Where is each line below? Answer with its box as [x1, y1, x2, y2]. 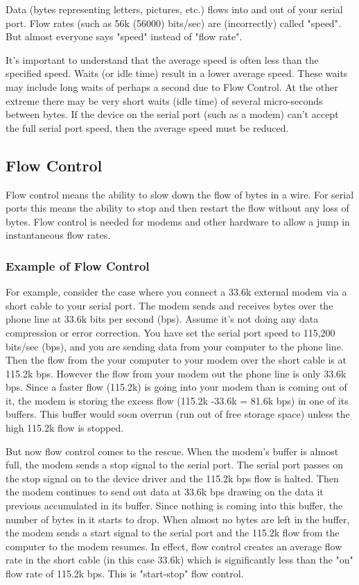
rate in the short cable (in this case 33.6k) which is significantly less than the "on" [6, 552, 353, 567]
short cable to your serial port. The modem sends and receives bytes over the [6, 298, 333, 312]
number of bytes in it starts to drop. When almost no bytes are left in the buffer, [6, 511, 350, 526]
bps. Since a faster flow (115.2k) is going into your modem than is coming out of [6, 380, 347, 394]
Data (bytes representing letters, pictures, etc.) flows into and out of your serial [6, 2, 343, 16]
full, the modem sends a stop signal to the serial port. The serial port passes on [6, 457, 343, 472]
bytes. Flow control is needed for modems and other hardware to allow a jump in [6, 214, 350, 228]
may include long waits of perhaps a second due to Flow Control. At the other [6, 79, 338, 94]
